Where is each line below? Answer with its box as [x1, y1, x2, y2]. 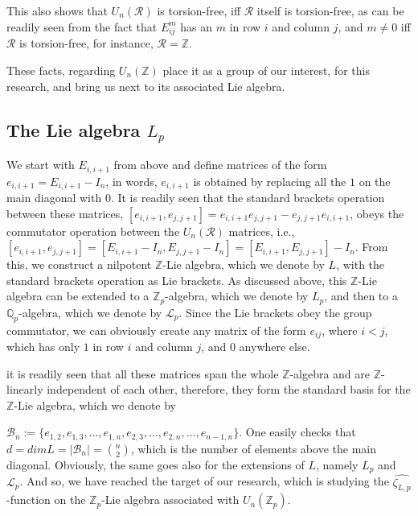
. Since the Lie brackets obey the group [178, 303, 372, 320]
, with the [336, 256, 385, 273]
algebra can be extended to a [6, 287, 150, 304]
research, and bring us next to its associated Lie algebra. [6, 77, 285, 94]
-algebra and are [289, 365, 371, 382]
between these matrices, [6, 204, 124, 221]
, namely [315, 456, 359, 473]
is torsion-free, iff [157, 2, 241, 19]
